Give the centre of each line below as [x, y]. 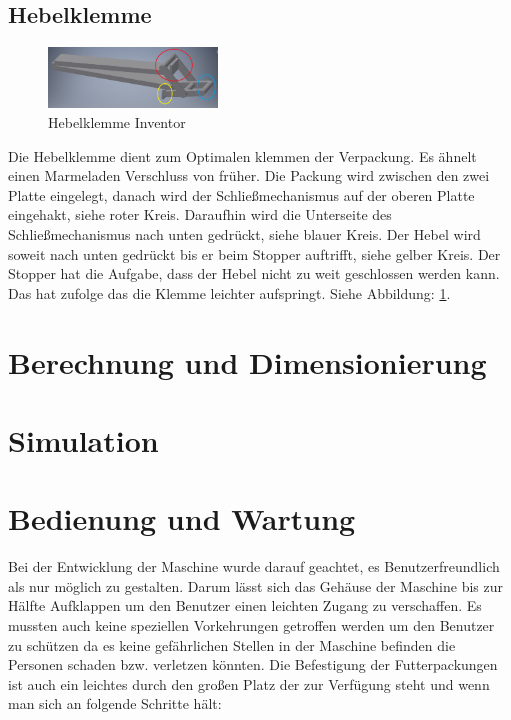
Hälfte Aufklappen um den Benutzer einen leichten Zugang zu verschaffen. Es [245, 605]
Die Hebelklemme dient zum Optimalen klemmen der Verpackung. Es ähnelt [242, 155]
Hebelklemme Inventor [117, 121]
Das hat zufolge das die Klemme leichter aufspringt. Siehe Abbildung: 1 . [229, 292]
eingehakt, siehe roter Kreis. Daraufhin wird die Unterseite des [200, 214]
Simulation [83, 439]
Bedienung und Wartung [182, 518]
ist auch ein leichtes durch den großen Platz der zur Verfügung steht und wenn [249, 683]
